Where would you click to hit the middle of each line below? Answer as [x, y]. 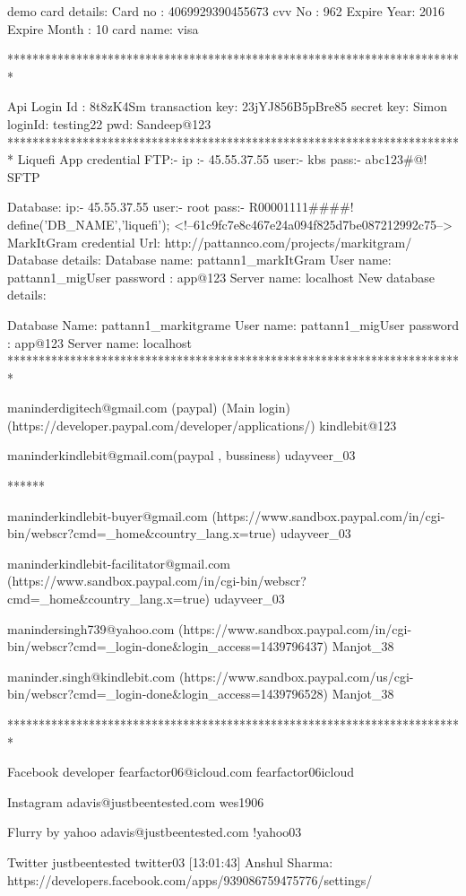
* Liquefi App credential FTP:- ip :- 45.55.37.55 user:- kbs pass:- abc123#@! [217, 159]
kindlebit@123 [358, 425]
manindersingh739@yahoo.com [91, 628]
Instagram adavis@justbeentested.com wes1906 [136, 801]
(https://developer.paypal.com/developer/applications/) [161, 425]
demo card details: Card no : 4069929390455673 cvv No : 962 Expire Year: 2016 [226, 11]
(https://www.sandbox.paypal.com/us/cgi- [296, 676]
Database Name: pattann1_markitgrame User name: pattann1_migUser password [233, 324]
